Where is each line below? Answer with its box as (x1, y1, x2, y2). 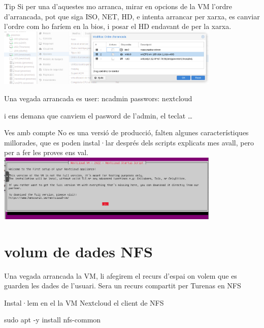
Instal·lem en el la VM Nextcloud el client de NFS (4, 297, 164, 308)
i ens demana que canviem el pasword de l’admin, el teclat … (4, 110, 193, 121)
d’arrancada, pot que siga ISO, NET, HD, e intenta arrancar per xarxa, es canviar (4, 11, 260, 21)
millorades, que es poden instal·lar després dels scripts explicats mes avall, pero (4, 137, 254, 147)
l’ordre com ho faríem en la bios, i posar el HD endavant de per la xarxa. (4, 21, 232, 32)
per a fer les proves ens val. (4, 147, 88, 158)
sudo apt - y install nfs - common (4, 314, 101, 325)
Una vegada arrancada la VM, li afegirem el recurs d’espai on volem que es (4, 270, 237, 281)
